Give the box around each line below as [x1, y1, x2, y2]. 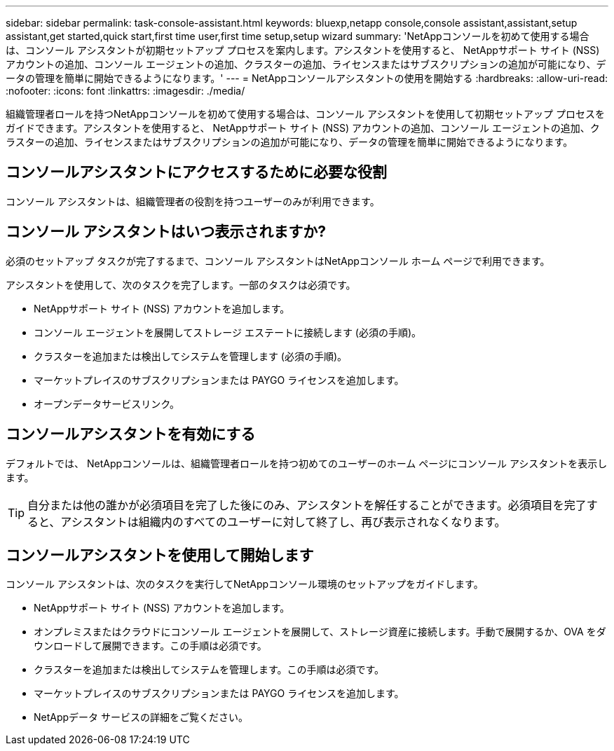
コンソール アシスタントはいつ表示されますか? [6, 223, 326, 241]
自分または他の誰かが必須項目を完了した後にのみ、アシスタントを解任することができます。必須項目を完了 [27, 497, 587, 512]
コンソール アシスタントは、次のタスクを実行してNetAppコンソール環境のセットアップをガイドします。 [6, 578, 484, 591]
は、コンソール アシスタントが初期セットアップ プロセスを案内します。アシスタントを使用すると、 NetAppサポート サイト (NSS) [6, 44, 600, 56]
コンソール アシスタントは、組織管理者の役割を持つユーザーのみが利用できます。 [6, 195, 380, 207]
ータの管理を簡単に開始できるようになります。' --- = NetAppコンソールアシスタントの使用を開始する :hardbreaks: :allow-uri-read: [6, 72, 608, 84]
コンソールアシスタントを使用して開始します [6, 546, 314, 564]
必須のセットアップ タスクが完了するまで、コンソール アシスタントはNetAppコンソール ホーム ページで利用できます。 [6, 254, 550, 267]
